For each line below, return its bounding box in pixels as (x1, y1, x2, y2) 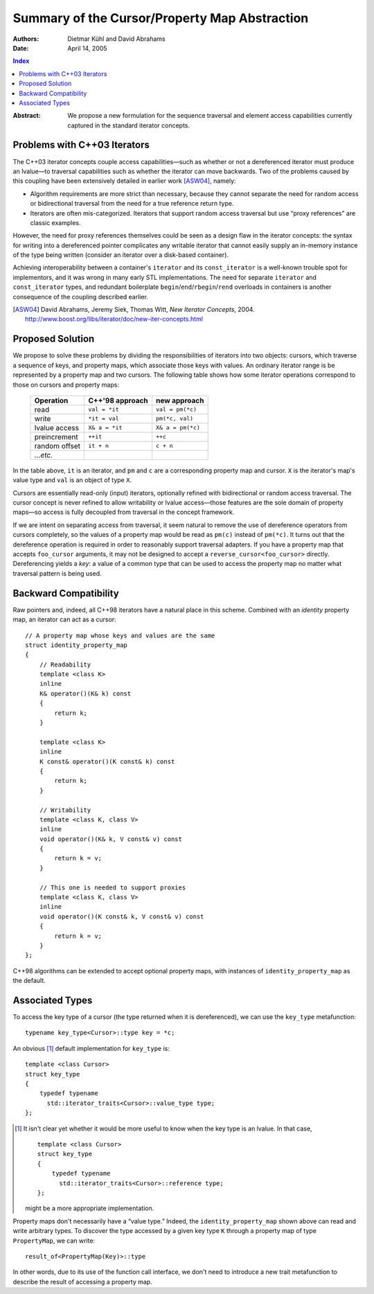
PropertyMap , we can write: (12, 1237, 96, 1245)
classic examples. (30, 218, 81, 227)
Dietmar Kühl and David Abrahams (67, 35, 166, 43)
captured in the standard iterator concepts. (67, 121, 190, 130)
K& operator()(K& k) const (39, 689, 132, 698)
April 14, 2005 (67, 44, 107, 52)
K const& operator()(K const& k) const (39, 757, 175, 765)
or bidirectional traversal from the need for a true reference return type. (30, 200, 234, 208)
